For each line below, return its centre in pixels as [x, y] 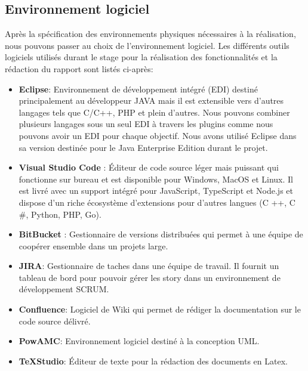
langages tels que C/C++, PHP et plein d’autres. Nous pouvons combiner [154, 112]
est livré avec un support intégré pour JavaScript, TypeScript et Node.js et [156, 191]
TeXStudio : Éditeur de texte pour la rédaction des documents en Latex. [153, 361]
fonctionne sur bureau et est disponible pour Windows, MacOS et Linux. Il [156, 179]
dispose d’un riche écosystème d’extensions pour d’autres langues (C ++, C [157, 202]
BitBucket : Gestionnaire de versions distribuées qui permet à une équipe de [161, 234]
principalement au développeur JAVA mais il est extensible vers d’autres [151, 101]
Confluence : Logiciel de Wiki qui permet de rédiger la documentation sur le [160, 309]
